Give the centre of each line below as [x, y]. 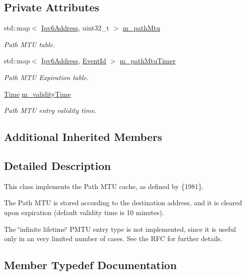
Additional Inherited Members [83, 137]
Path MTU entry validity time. [50, 110]
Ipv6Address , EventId [74, 61]
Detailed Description [58, 165]
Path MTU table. [30, 44]
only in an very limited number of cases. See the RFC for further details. [113, 238]
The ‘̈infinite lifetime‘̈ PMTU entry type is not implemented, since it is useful [120, 229]
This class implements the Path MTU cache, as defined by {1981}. [104, 186]
